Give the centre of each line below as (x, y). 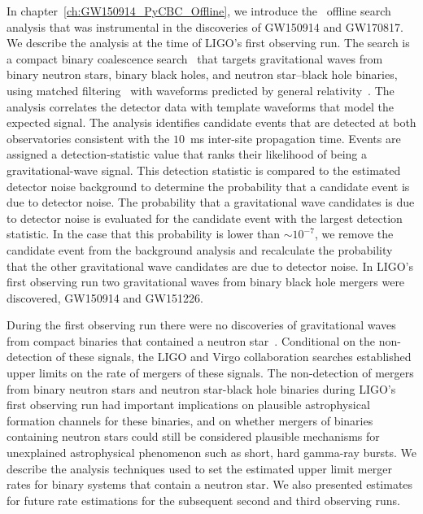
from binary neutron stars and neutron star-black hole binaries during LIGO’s (201, 388)
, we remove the (354, 234)
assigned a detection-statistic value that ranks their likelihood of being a (187, 154)
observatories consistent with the (88, 138)
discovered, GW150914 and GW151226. (105, 297)
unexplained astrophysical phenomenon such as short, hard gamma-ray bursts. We (211, 453)
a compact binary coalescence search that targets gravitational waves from (195, 58)
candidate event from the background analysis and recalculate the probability (200, 249)
